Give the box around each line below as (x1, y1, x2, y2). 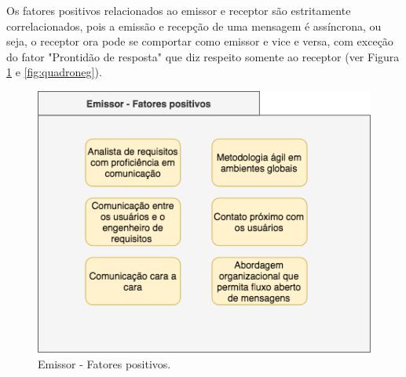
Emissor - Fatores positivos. (38, 355, 171, 372)
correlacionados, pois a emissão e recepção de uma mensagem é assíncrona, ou (6, 17, 382, 34)
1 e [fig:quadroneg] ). (6, 64, 102, 80)
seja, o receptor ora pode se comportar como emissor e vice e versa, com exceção (6, 33, 393, 49)
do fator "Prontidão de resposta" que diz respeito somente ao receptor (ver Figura (6, 48, 400, 64)
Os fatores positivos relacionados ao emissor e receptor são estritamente (6, 2, 351, 18)
